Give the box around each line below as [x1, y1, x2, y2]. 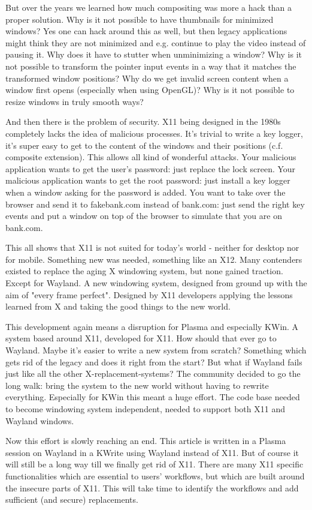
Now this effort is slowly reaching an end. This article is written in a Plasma [5, 434, 286, 447]
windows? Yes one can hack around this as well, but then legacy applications [5, 25, 287, 37]
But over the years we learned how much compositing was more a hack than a [5, 1, 292, 13]
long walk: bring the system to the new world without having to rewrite [5, 379, 269, 391]
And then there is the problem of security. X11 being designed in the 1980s [5, 115, 281, 128]
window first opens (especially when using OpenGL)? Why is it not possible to [5, 83, 295, 96]
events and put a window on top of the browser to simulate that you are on [5, 209, 282, 222]
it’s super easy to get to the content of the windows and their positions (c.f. [5, 139, 283, 151]
